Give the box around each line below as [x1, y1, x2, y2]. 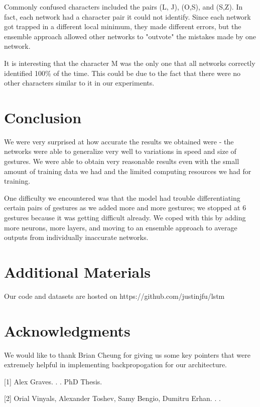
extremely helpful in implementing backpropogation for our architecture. [4, 359, 227, 370]
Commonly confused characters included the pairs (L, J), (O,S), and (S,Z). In [4, 2, 243, 12]
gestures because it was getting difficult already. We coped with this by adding [4, 212, 246, 223]
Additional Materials [4, 262, 151, 282]
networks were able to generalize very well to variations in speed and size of [4, 146, 236, 156]
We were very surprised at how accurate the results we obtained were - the [4, 136, 234, 146]
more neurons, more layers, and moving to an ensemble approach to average [4, 222, 237, 232]
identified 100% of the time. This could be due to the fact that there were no [4, 67, 241, 78]
